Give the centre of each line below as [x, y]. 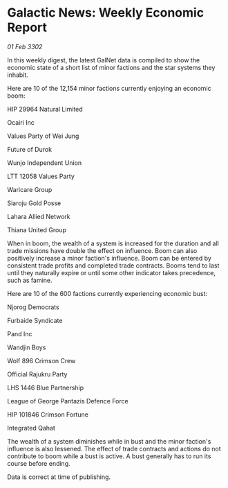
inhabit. [18, 75]
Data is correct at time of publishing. [59, 477]
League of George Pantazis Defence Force [68, 401]
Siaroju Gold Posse [34, 203]
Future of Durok [30, 149]
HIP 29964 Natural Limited [45, 109]
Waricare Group [30, 189]
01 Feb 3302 [25, 46]
